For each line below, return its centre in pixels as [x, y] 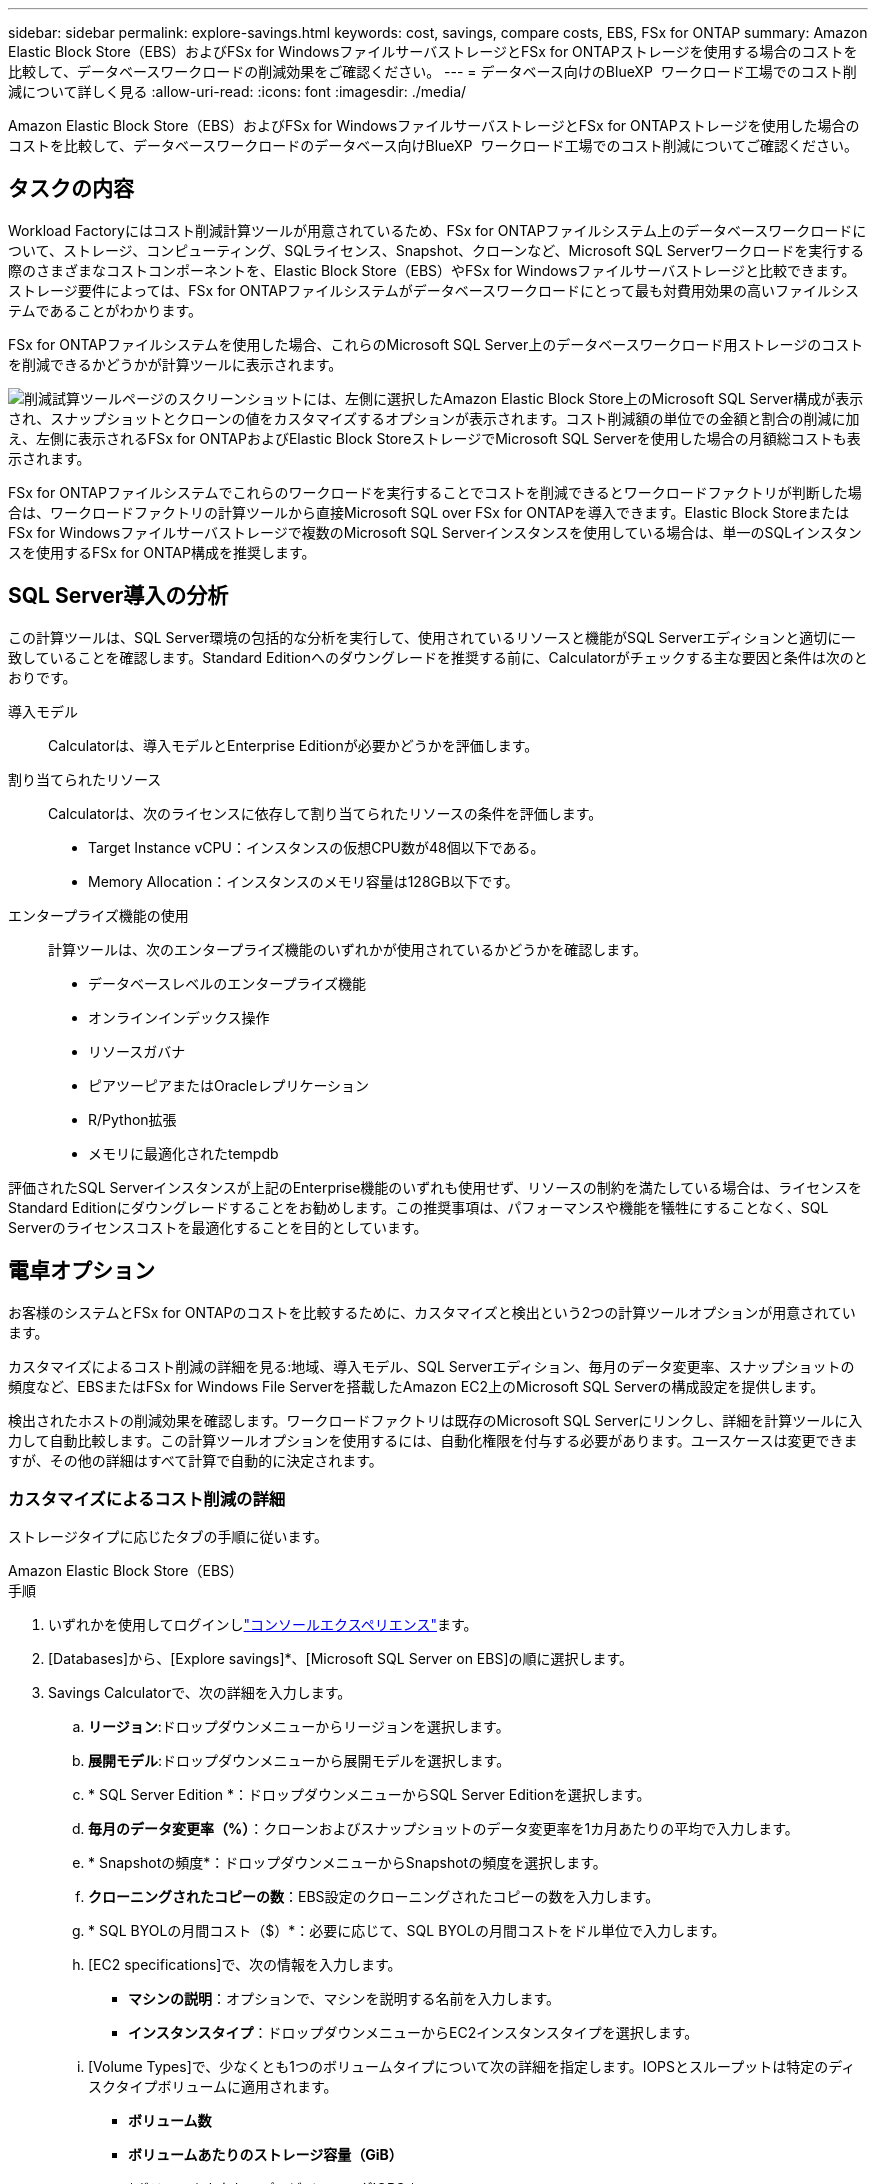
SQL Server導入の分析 [118, 596]
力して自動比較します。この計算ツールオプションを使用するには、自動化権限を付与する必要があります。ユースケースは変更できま [433, 1440]
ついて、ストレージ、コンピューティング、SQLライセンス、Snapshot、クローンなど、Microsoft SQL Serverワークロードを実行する [436, 250]
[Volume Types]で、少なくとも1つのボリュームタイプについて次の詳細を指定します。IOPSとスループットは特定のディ [472, 2067]
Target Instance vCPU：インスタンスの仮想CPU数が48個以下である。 [316, 847]
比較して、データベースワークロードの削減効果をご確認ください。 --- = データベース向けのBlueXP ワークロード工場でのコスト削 [432, 71]
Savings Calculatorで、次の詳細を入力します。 [200, 1693]
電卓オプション [81, 1271]
